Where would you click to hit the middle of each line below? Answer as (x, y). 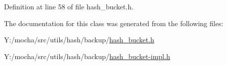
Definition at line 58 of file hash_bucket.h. (69, 6)
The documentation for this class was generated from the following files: (114, 23)
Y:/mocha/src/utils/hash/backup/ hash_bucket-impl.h (87, 56)
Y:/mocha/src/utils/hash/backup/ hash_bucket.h (79, 40)
